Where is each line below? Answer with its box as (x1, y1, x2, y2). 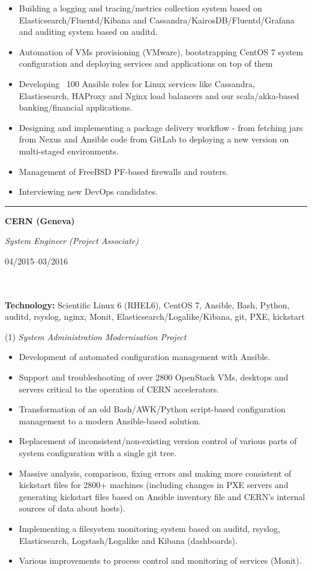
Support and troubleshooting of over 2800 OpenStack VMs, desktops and (19, 371, 289, 383)
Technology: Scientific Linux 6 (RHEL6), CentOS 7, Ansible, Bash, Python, (5, 298, 290, 311)
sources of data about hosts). (19, 502, 125, 515)
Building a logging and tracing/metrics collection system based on (19, 2, 262, 14)
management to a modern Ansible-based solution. (19, 414, 202, 427)
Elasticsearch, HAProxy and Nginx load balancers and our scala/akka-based (19, 89, 299, 102)
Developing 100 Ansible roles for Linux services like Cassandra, (19, 77, 255, 90)
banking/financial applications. (19, 101, 133, 114)
